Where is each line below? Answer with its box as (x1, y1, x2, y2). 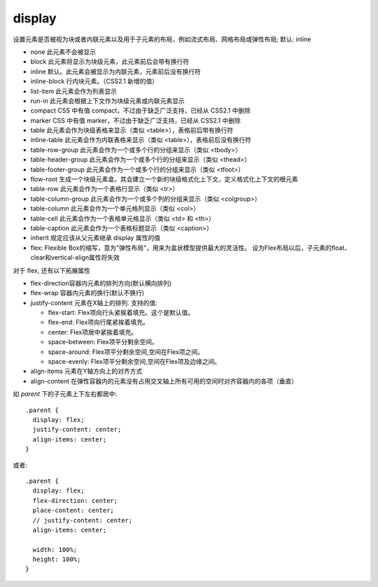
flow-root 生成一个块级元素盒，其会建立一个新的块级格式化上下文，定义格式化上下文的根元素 (30, 175, 298, 183)
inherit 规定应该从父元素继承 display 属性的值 (30, 234, 161, 242)
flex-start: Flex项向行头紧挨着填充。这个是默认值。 (48, 309, 195, 317)
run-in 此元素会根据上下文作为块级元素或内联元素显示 (30, 97, 185, 105)
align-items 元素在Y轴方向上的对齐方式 (30, 367, 143, 376)
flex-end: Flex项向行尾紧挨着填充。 (48, 318, 150, 327)
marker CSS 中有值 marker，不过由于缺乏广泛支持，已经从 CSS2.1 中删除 (30, 116, 241, 125)
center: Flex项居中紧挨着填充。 (48, 327, 138, 336)
